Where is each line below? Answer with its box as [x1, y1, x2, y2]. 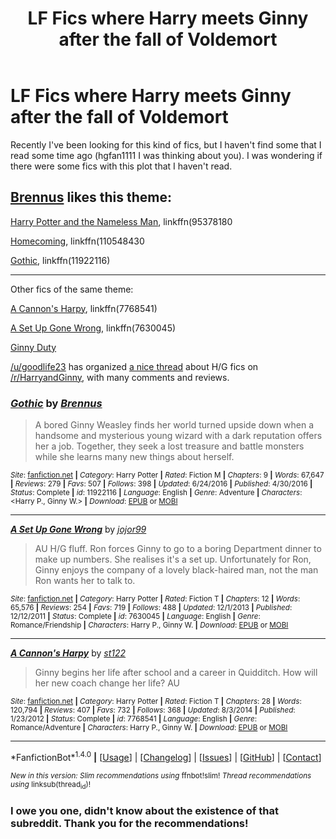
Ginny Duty [10, 341, 57, 353]
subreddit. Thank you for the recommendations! [10, 816, 249, 830]
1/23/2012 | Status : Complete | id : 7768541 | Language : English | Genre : [10, 714, 258, 724]
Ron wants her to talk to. [34, 575, 136, 587]
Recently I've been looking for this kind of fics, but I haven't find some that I [10, 138, 322, 151]
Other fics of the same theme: [10, 283, 134, 295]
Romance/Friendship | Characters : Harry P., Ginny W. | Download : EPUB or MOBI [10, 620, 289, 631]
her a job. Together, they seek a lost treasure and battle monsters [34, 440, 305, 452]
